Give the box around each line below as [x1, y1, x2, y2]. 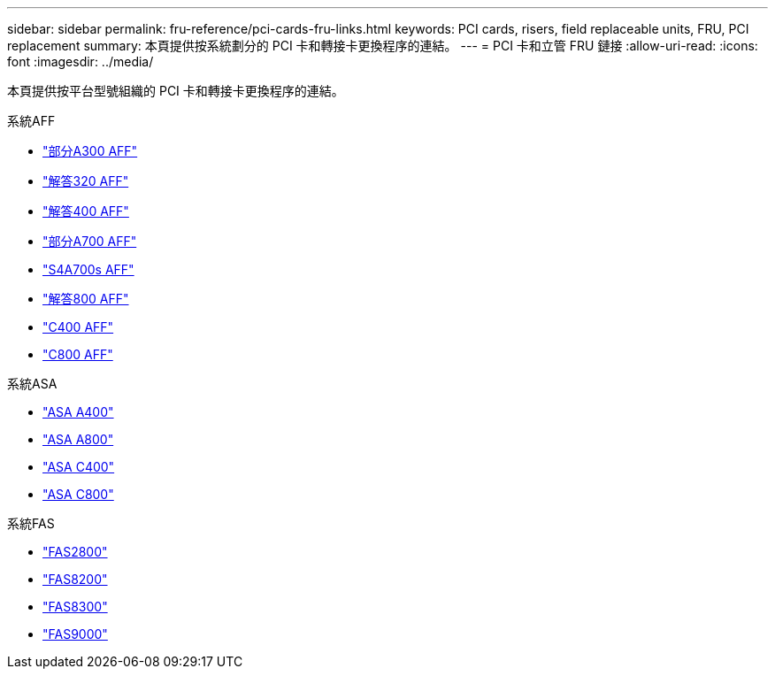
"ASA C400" [42, 459, 115, 474]
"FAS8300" [42, 599, 108, 614]
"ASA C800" [42, 487, 114, 502]
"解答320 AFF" [42, 173, 129, 188]
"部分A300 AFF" [42, 143, 138, 158]
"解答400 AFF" [42, 204, 129, 219]
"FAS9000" [42, 626, 108, 641]
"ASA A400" [42, 404, 114, 419]
